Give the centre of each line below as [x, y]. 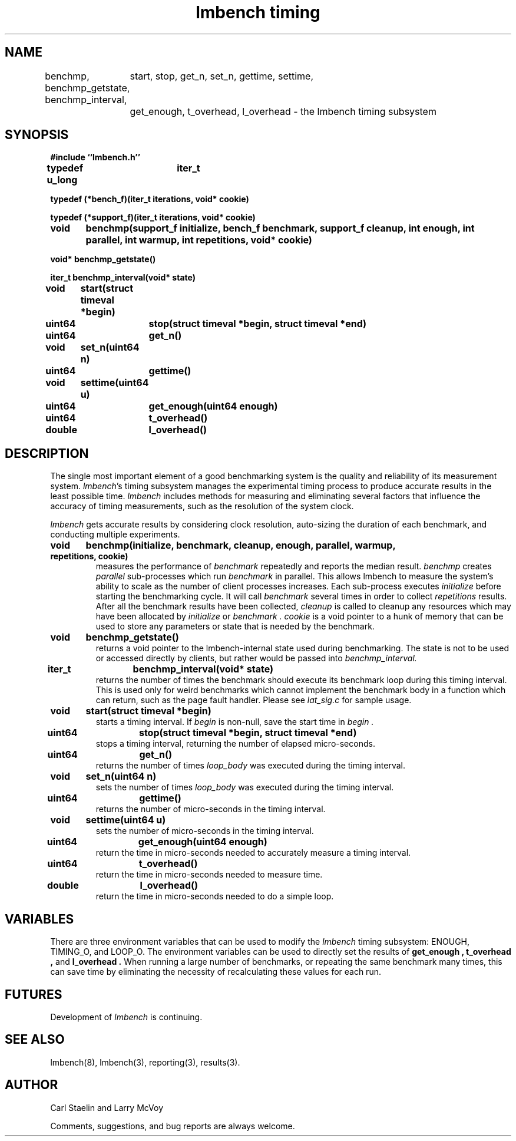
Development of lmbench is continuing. [126, 1017]
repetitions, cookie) [89, 556]
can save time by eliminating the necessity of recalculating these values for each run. [216, 972]
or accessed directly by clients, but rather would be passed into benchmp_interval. [256, 658]
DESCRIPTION [47, 453]
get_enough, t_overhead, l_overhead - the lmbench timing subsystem [283, 111]
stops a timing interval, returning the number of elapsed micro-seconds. [235, 744]
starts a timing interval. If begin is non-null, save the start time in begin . [235, 722]
